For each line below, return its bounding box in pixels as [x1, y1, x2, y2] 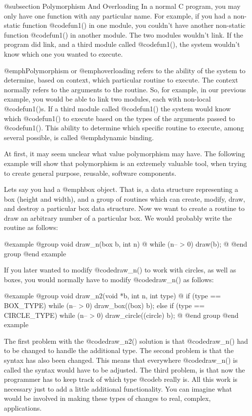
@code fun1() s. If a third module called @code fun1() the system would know [4, 103, 231, 113]
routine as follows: [4, 222, 58, 232]
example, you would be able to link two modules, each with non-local [4, 94, 211, 104]
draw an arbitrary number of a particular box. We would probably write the [4, 212, 232, 223]
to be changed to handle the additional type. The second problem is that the [4, 345, 234, 355]
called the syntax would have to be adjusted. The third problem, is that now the [4, 364, 245, 374]
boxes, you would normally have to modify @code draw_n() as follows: [4, 274, 214, 284]
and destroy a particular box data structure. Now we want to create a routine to [4, 203, 245, 213]
